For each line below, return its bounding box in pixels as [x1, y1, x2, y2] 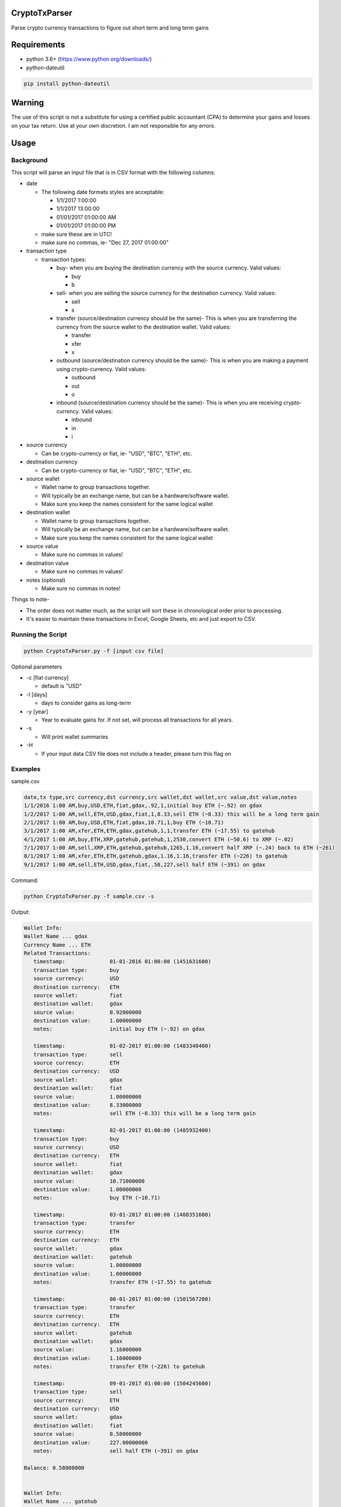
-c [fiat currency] [26, 674, 69, 681]
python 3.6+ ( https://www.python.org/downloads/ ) [26, 55, 152, 63]
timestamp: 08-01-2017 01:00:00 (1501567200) [33, 1295, 211, 1302]
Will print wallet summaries [41, 733, 108, 740]
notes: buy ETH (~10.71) [33, 1194, 161, 1201]
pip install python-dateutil [23, 80, 110, 87]
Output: [11, 908, 30, 916]
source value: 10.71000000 [33, 1177, 145, 1185]
